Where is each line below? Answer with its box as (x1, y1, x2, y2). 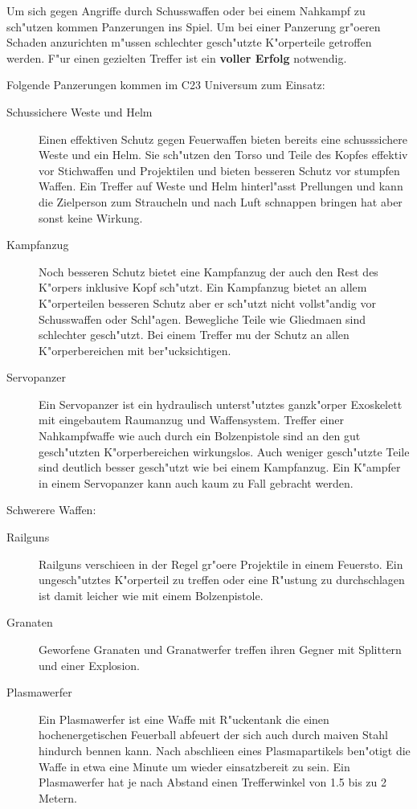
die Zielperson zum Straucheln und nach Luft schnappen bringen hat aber (39, 193, 403, 210)
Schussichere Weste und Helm (6, 103, 153, 120)
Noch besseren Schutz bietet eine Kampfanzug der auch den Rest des (39, 263, 378, 280)
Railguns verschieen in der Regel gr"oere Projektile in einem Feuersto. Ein (39, 555, 403, 572)
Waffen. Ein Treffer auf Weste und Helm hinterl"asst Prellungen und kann (39, 178, 403, 194)
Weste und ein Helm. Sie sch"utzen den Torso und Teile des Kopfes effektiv (39, 146, 408, 163)
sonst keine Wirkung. (39, 209, 143, 226)
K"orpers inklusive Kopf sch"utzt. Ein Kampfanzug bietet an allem (39, 279, 367, 296)
